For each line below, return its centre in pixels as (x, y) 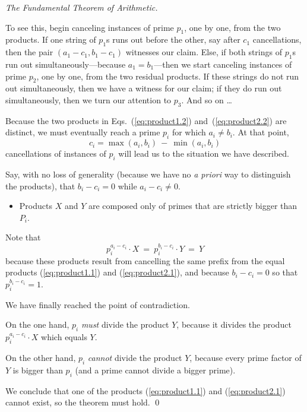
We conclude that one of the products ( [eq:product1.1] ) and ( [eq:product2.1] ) (145, 390)
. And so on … (207, 99)
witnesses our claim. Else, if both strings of (204, 52)
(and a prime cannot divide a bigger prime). (155, 370)
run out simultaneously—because (66, 64)
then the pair (29, 52)
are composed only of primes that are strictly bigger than (193, 206)
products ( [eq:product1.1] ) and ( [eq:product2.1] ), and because (117, 272)
